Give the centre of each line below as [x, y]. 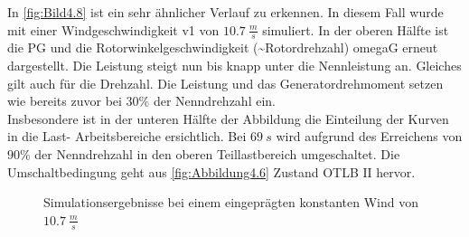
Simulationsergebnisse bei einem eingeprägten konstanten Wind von [231, 202]
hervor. [396, 171]
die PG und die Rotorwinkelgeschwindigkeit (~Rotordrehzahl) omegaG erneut [223, 47]
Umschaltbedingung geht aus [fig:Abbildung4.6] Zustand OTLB [183, 171]
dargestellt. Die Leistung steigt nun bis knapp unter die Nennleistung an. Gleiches [234, 66]
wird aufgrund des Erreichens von [369, 136]
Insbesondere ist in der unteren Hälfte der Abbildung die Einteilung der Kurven [228, 118]
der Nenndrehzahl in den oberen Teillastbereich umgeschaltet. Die [217, 153]
